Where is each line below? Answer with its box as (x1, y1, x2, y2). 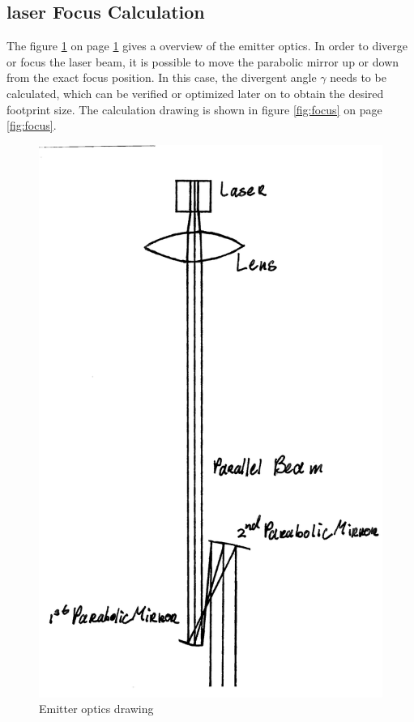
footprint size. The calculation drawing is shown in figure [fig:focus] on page (6, 100, 382, 117)
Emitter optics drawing (39, 700, 154, 717)
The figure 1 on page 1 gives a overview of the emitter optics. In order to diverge (6, 37, 408, 54)
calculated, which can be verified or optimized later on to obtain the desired (6, 84, 384, 101)
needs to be (330, 69, 386, 86)
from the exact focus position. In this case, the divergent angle (6, 69, 317, 86)
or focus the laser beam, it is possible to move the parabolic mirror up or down (6, 53, 399, 70)
